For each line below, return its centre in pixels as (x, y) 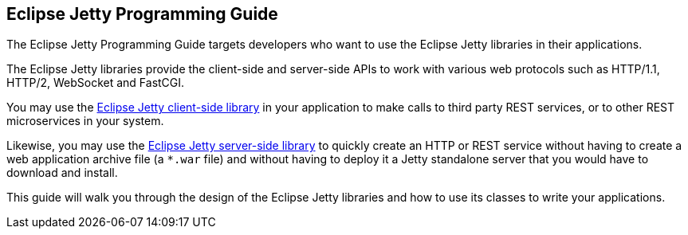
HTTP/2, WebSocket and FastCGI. (96, 83)
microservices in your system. (85, 121)
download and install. (62, 173)
